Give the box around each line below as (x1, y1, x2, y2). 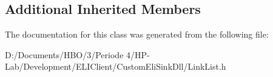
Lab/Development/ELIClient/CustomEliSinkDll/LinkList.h (5, 60, 226, 73)
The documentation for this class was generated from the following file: (5, 28, 269, 41)
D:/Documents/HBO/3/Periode (5, 48, 124, 61)
